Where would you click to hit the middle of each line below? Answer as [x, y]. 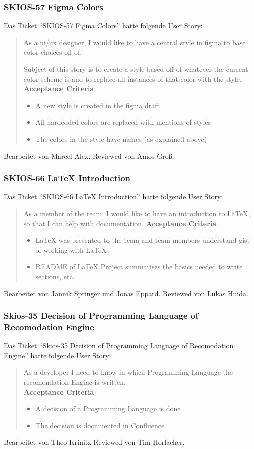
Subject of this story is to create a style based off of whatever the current [136, 69]
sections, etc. [55, 276]
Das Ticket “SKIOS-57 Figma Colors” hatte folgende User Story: [103, 25]
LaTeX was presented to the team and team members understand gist [143, 240]
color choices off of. [53, 52]
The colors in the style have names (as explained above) [121, 138]
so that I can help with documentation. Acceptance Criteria [120, 223]
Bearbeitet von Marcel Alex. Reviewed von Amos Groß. [89, 155]
